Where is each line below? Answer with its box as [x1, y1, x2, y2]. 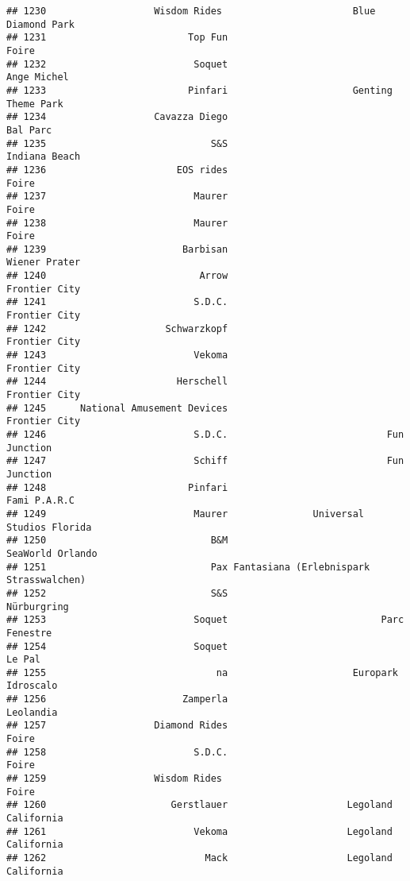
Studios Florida [6, 521, 92, 533]
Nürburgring [6, 601, 69, 612]
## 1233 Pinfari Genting [6, 84, 393, 96]
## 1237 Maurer [6, 191, 228, 203]
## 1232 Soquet [6, 58, 228, 70]
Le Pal [6, 654, 40, 666]
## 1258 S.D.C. [6, 746, 228, 758]
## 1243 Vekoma [6, 350, 228, 361]
